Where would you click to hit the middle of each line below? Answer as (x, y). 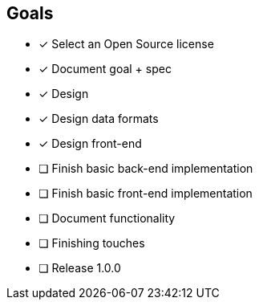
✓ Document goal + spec (105, 69)
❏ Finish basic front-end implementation (146, 194)
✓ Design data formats (99, 119)
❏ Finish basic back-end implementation (146, 169)
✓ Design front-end (90, 144)
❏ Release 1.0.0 (80, 268)
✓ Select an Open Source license (126, 44)
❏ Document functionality (107, 218)
